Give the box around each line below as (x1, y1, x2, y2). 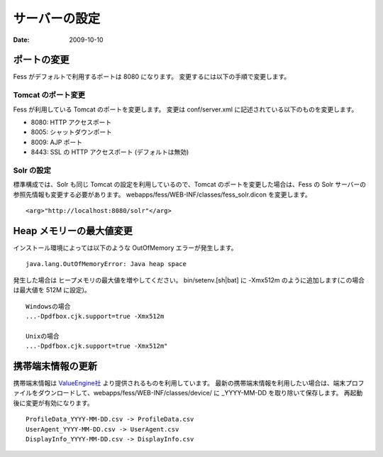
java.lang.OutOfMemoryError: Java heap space (26, 260, 187, 268)
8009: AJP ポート (30, 138, 83, 146)
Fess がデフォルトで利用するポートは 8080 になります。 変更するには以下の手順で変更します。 (13, 72, 291, 81)
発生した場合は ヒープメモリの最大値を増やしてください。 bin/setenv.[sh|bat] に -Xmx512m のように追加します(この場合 (13, 275, 365, 284)
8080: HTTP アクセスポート (30, 118, 112, 126)
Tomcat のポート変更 (13, 90, 85, 100)
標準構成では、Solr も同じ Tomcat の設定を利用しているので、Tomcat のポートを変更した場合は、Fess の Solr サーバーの (13, 180, 367, 189)
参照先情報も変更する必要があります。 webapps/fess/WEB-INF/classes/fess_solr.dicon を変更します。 (13, 190, 311, 199)
